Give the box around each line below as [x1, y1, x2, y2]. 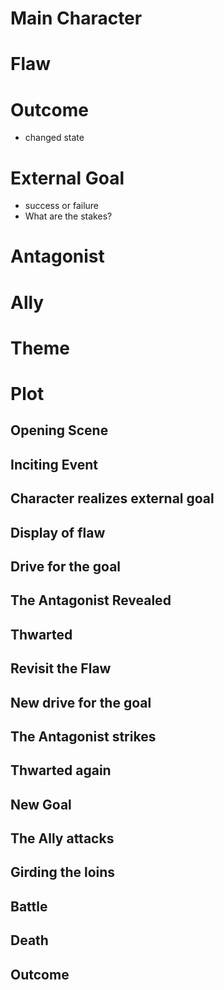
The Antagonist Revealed [10, 592, 172, 609]
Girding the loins [10, 864, 116, 881]
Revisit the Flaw [10, 660, 112, 677]
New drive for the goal [10, 694, 152, 711]
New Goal [10, 796, 72, 813]
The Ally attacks [10, 830, 115, 847]
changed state [24, 132, 85, 144]
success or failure [24, 200, 100, 212]
